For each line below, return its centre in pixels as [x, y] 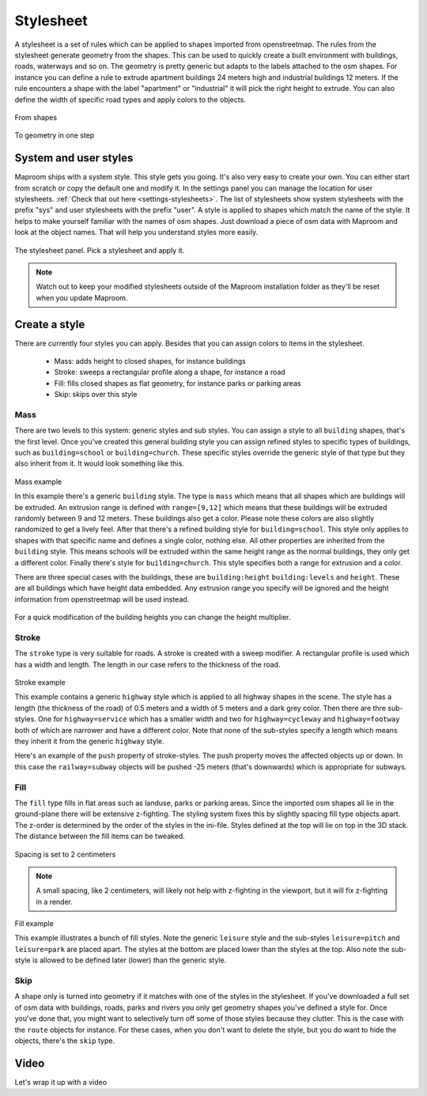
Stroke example [40, 682]
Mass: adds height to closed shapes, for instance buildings [150, 361]
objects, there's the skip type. [64, 1041]
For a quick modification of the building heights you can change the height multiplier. [153, 618]
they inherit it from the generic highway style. [90, 741]
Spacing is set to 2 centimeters [65, 854]
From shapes [36, 117]
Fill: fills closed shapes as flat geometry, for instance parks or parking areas [178, 383]
